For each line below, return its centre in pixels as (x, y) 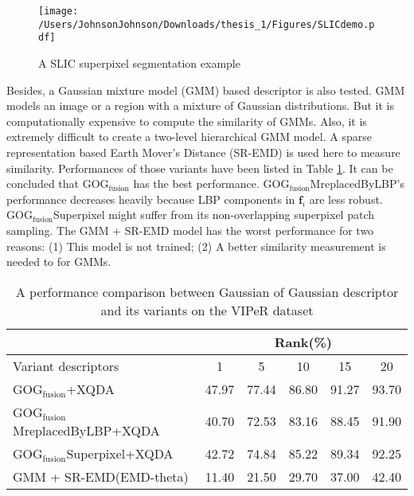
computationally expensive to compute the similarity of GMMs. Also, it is (187, 121)
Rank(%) (303, 342)
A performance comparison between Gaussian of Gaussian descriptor (207, 291)
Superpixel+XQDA (120, 453)
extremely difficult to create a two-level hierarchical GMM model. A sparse (189, 137)
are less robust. (346, 199)
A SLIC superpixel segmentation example (139, 62)
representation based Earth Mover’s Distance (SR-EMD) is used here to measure (203, 152)
